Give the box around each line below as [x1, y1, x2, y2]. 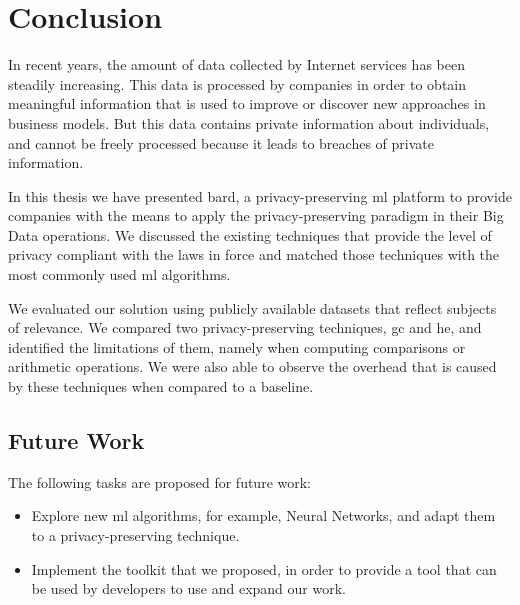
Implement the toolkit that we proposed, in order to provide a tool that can [31, 558, 497, 579]
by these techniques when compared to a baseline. [8, 376, 314, 397]
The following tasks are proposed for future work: [8, 471, 312, 492]
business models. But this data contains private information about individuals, [8, 112, 490, 133]
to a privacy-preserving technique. [31, 525, 240, 546]
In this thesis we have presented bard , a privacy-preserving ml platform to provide [8, 185, 512, 206]
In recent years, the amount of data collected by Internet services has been [8, 54, 465, 75]
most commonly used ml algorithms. [8, 264, 231, 285]
